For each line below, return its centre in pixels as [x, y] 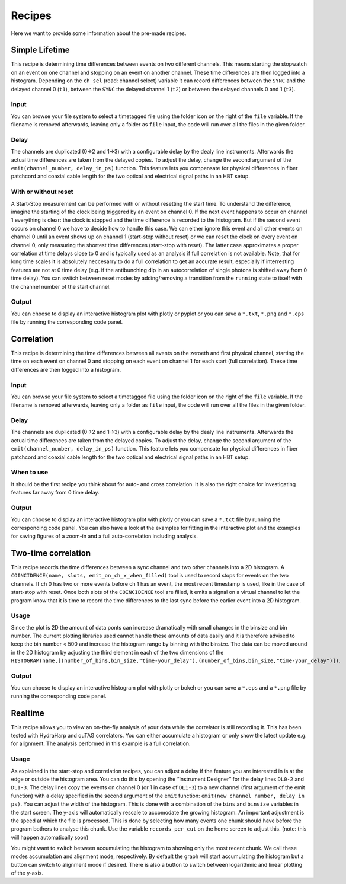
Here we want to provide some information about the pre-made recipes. [99, 33]
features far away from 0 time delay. [55, 493]
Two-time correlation [51, 553]
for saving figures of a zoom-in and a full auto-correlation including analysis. [104, 536]
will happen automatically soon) [50, 837]
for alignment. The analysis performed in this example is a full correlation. [101, 743]
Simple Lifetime [41, 50]
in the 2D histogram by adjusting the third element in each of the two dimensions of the [117, 652]
